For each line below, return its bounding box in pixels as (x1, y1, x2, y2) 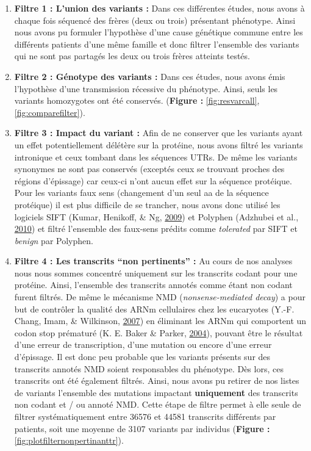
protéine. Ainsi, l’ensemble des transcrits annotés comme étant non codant (14, 278, 293, 291)
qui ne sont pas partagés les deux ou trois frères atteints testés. (14, 49, 250, 62)
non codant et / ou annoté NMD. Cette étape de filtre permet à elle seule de (14, 398, 301, 411)
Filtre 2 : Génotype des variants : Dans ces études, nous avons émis (14, 70, 285, 82)
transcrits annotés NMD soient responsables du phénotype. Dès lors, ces (14, 362, 284, 375)
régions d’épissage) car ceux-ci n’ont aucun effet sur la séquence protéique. (14, 174, 292, 187)
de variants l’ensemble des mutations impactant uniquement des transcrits (14, 386, 298, 399)
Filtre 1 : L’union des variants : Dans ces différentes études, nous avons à (14, 2, 305, 14)
